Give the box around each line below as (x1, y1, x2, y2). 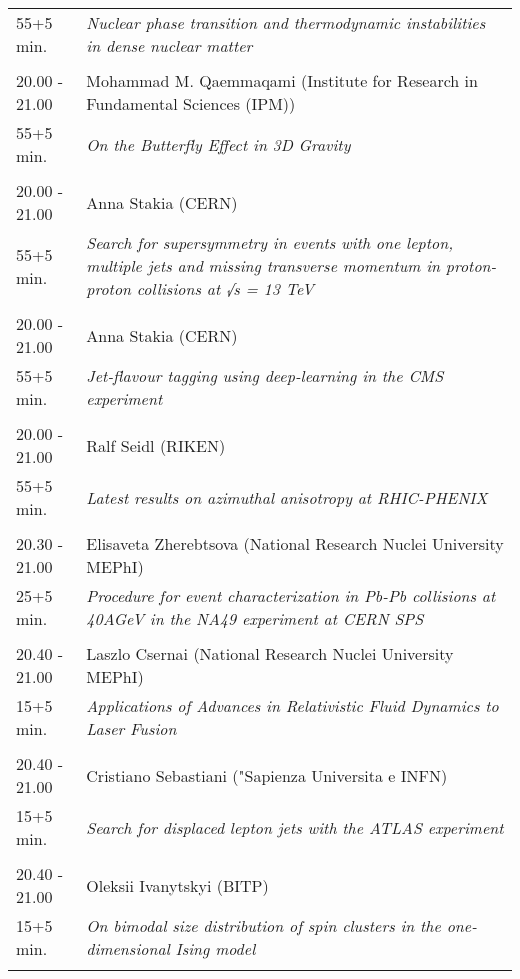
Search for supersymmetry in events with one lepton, (86, 231, 454, 254)
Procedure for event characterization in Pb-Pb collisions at (86, 584, 496, 607)
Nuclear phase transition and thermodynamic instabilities (86, 11, 486, 34)
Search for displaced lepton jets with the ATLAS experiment (86, 815, 504, 839)
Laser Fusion (86, 717, 177, 740)
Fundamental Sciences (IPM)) (86, 92, 296, 115)
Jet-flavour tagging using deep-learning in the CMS (86, 364, 444, 387)
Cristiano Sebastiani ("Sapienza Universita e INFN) (86, 763, 448, 787)
